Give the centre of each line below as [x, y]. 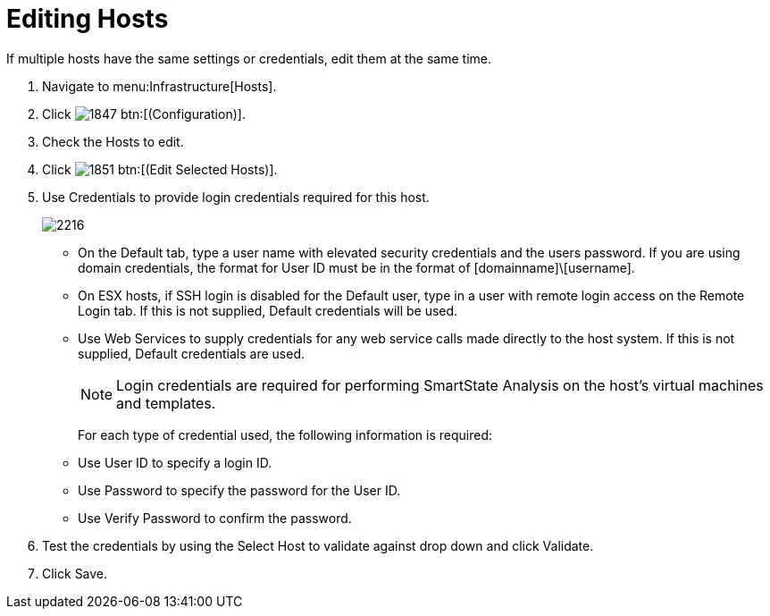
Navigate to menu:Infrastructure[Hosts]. [159, 86]
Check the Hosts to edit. [113, 141]
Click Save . [75, 573]
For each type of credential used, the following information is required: [285, 435]
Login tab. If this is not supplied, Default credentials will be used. [268, 310]
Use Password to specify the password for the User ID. [239, 490]
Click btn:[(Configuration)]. [144, 114]
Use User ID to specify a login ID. [175, 462]
